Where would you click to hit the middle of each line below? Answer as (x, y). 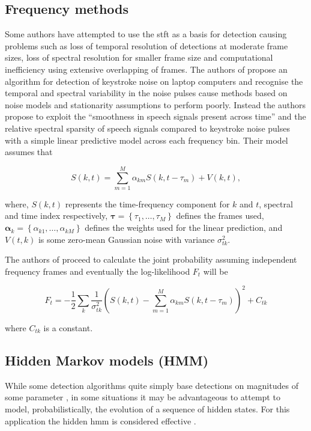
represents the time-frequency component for (147, 203)
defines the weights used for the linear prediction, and (184, 228)
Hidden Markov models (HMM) (107, 360)
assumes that (29, 152)
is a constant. (68, 327)
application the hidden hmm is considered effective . (101, 420)
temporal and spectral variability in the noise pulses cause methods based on (146, 93)
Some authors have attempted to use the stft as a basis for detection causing (146, 34)
